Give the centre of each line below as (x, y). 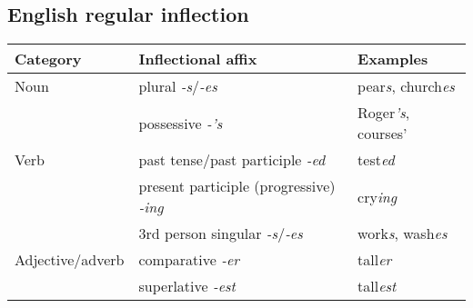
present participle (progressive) (237, 186)
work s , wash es (403, 233)
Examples (393, 59)
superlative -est (187, 286)
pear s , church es (406, 86)
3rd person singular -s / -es (221, 233)
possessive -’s (181, 123)
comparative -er (189, 260)
